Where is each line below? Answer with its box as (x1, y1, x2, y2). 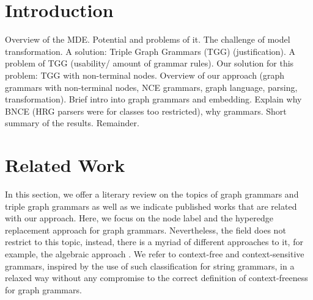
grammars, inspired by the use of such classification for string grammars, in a (5, 259, 295, 272)
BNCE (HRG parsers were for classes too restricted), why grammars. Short (5, 104, 287, 117)
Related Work (5, 152, 125, 177)
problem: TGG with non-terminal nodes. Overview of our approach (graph (5, 68, 285, 81)
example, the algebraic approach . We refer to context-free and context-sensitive (5, 247, 304, 260)
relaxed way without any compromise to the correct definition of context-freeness (5, 271, 308, 284)
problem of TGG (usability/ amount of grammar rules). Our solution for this (5, 57, 294, 70)
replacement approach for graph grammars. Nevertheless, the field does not (5, 223, 286, 236)
